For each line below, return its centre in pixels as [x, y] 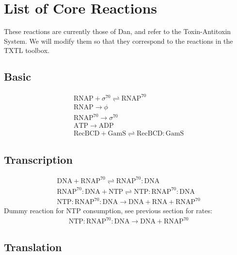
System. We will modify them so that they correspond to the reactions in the [118, 41]
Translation [33, 246]
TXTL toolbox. [27, 50]
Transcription [38, 159]
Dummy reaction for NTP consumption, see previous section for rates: [108, 211]
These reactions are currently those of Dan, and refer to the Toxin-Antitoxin [118, 31]
